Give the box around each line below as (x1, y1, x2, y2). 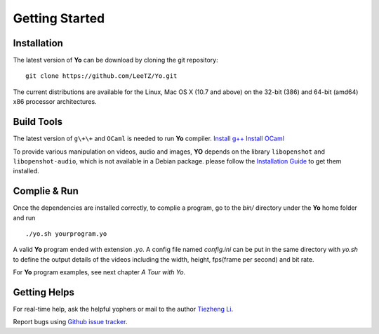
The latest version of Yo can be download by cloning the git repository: (13, 56, 218, 65)
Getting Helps (13, 286, 75, 298)
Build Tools (13, 116, 63, 128)
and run (13, 213, 36, 222)
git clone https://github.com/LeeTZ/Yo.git (25, 72, 178, 80)
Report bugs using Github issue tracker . (13, 318, 128, 326)
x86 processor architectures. (13, 98, 98, 106)
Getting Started (13, 11, 105, 26)
